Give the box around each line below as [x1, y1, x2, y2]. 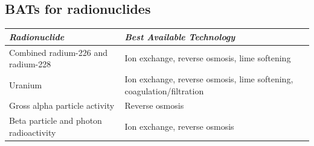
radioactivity [9, 126, 56, 138]
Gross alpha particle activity [9, 99, 115, 112]
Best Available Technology [124, 30, 235, 43]
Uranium [9, 78, 42, 91]
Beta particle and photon [9, 114, 102, 127]
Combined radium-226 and [9, 46, 108, 58]
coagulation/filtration [124, 84, 204, 97]
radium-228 [9, 58, 51, 70]
